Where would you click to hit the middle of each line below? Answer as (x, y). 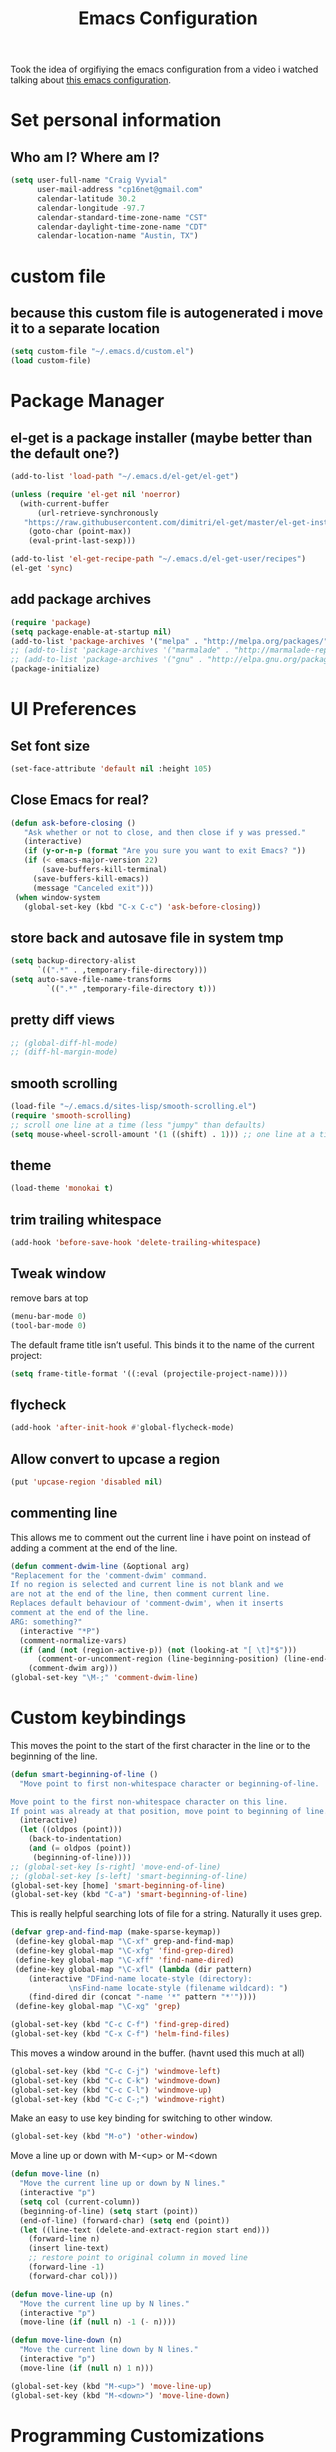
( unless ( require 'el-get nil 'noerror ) (96, 494)
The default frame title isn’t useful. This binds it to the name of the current (162, 1344)
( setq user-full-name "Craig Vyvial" (89, 180)
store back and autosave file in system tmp (147, 937)
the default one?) (65, 453)
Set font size (50, 745)
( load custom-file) (51, 361)
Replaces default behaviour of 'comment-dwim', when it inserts (147, 1603)
